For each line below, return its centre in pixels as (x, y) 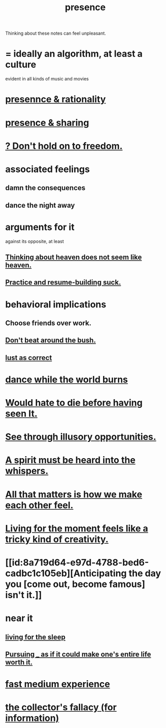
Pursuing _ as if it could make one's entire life (78, 654)
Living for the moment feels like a (77, 528)
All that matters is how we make (74, 494)
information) (32, 718)
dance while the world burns (67, 380)
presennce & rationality (56, 100)
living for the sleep (36, 637)
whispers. (27, 471)
